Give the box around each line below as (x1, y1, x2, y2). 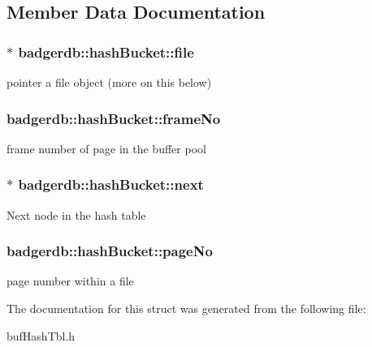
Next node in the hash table (6, 206, 146, 223)
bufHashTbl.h (6, 327, 76, 344)
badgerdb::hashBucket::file (18, 41, 194, 62)
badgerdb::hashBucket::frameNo (6, 108, 221, 128)
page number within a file (6, 272, 134, 289)
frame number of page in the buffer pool (6, 139, 206, 156)
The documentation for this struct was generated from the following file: (6, 300, 366, 317)
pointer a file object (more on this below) (6, 74, 212, 90)
